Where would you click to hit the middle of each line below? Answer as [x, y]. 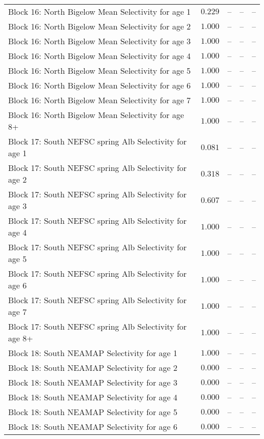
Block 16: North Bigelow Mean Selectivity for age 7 [100, 100]
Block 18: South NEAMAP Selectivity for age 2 [93, 368]
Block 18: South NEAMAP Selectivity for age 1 [93, 353]
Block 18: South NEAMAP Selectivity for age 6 [93, 427]
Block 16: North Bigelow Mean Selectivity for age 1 [100, 11]
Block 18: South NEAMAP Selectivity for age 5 [93, 412]
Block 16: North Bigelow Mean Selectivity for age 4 [100, 56]
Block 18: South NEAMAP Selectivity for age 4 [93, 397]
